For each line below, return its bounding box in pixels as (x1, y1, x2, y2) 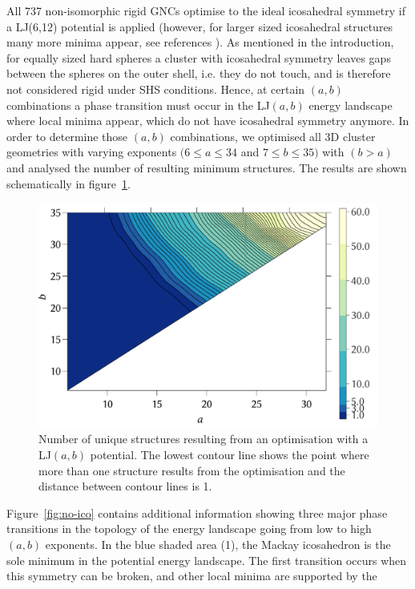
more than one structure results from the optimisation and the (38, 462, 345, 478)
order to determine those (6, 127, 128, 144)
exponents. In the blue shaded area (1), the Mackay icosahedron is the (45, 536, 391, 553)
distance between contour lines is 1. (38, 478, 212, 494)
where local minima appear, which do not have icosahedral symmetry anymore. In (6, 112, 409, 129)
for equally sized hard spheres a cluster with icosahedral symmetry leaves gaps (6, 49, 391, 66)
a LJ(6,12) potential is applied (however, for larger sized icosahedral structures (6, 18, 393, 34)
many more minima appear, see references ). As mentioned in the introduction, (6, 34, 394, 50)
